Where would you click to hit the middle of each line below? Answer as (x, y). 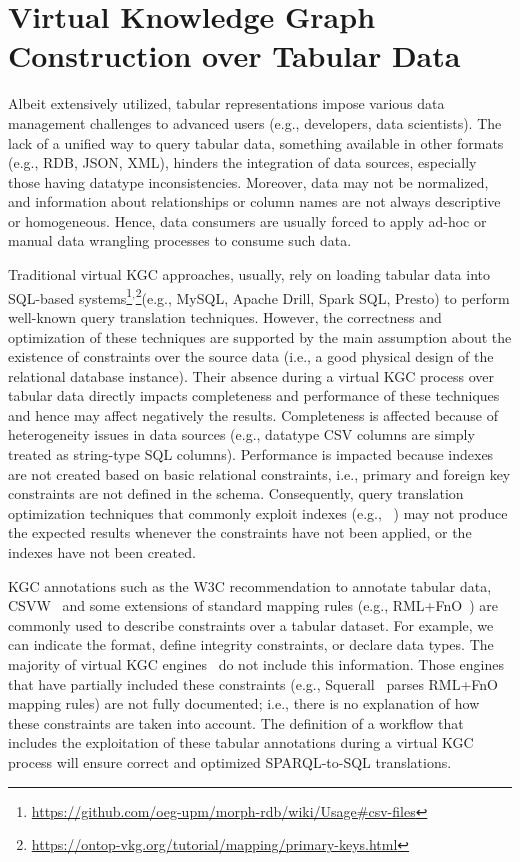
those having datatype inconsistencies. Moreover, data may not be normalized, (248, 181)
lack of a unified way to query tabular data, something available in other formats (256, 142)
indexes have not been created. (102, 552)
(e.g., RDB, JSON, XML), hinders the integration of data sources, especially (242, 162)
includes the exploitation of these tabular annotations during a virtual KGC (241, 742)
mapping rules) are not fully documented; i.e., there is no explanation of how (244, 703)
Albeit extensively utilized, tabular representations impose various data (226, 103)
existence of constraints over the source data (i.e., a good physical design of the (251, 356)
